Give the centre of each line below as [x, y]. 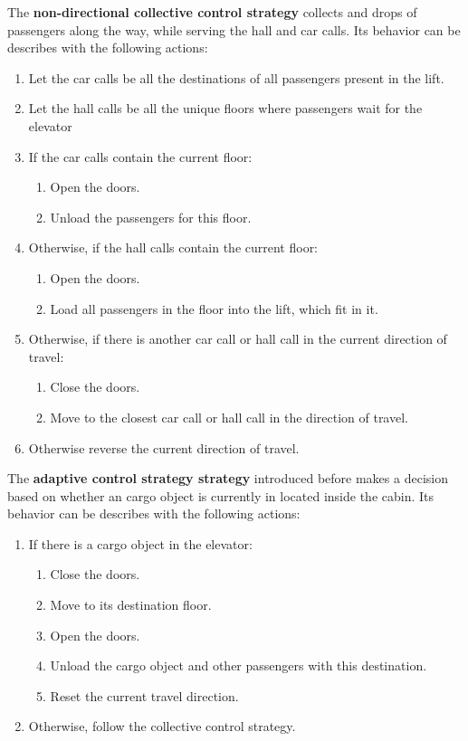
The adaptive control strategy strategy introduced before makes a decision [228, 478]
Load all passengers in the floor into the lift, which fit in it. [214, 308]
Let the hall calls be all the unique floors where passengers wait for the [225, 108]
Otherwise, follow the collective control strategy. [162, 726]
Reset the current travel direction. [144, 695]
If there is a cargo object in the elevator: [140, 543]
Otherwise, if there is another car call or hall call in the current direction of [238, 339]
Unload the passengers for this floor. [151, 217]
